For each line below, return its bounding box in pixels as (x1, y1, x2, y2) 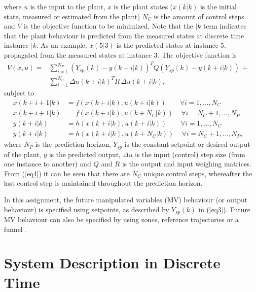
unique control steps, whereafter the (144, 168, 253, 178)
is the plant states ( (113, 1, 173, 11)
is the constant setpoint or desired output (124, 139, 251, 149)
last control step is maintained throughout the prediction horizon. (4, 178, 203, 188)
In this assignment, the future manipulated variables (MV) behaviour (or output (4, 194, 248, 204)
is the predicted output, (49, 149, 121, 159)
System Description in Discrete (4, 253, 220, 273)
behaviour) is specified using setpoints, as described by (4, 204, 169, 214)
